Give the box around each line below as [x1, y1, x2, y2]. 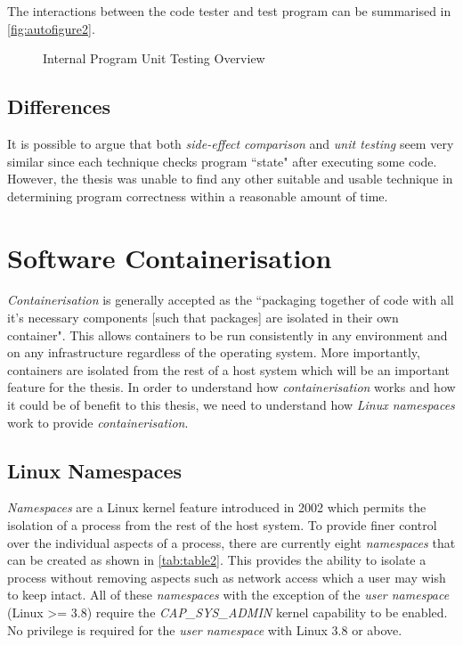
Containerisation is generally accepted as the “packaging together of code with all [7, 290, 454, 309]
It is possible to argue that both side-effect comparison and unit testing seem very [7, 134, 454, 152]
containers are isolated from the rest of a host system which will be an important [7, 360, 450, 379]
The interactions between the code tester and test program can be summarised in [7, 2, 451, 20]
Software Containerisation [7, 239, 332, 275]
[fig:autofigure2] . [7, 19, 95, 37]
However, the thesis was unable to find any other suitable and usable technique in [7, 169, 453, 188]
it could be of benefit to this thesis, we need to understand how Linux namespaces [7, 396, 455, 414]
